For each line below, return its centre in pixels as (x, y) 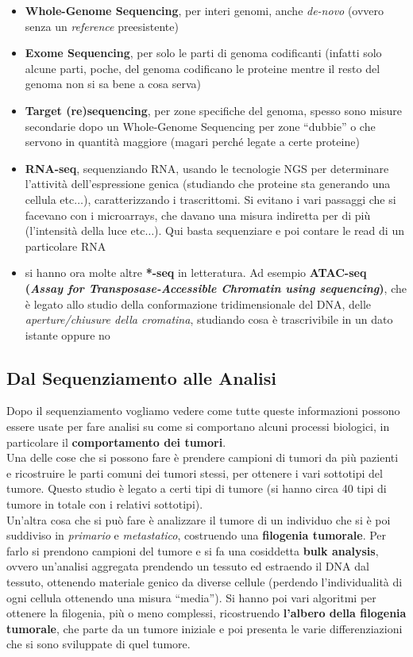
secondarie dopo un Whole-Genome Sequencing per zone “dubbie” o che (200, 126)
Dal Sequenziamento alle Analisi (142, 377)
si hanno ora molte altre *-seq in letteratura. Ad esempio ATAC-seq (196, 273)
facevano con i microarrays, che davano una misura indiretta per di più (198, 215)
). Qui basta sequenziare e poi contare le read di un (279, 231)
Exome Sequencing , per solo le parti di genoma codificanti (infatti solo (203, 53)
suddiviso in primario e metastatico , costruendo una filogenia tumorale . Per (197, 535)
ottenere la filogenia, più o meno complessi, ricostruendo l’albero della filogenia (206, 613)
